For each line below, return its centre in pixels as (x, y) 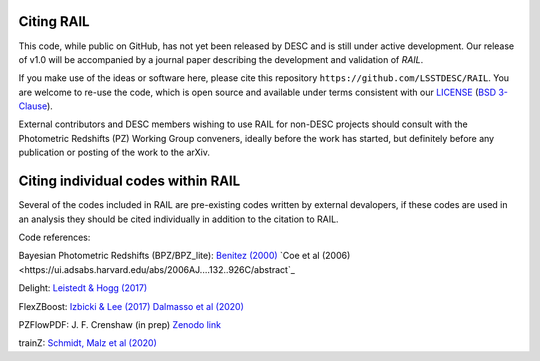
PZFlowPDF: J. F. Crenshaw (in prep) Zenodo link (120, 324)
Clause (33, 106)
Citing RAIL (54, 21)
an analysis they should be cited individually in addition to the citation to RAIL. (178, 219)
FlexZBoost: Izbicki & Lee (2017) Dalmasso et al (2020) (131, 306)
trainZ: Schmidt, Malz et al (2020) (87, 343)
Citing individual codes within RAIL (129, 181)
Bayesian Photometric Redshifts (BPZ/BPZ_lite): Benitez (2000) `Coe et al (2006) (184, 256)
